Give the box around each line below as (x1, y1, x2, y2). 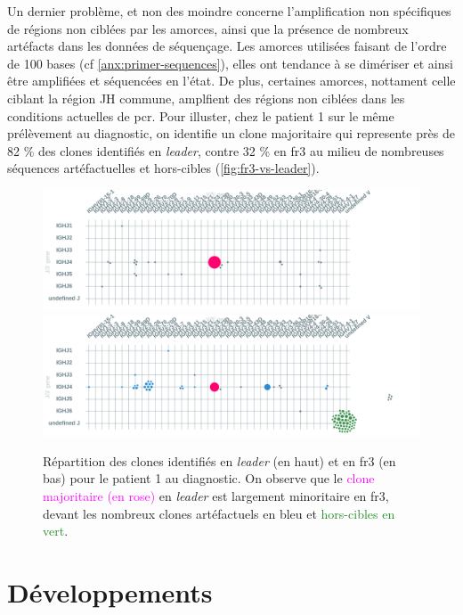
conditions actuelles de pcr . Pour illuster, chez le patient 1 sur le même (7, 106, 394, 125)
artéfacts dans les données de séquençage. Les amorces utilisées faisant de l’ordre (7, 37, 447, 55)
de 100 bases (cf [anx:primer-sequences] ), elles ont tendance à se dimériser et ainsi (7, 53, 453, 72)
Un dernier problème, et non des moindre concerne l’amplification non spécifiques (7, 2, 451, 20)
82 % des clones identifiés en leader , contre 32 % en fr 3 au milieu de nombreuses (7, 141, 444, 160)
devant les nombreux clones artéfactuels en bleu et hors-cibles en (43, 504, 395, 522)
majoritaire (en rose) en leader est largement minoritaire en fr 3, (43, 486, 389, 504)
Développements (7, 573, 213, 610)
